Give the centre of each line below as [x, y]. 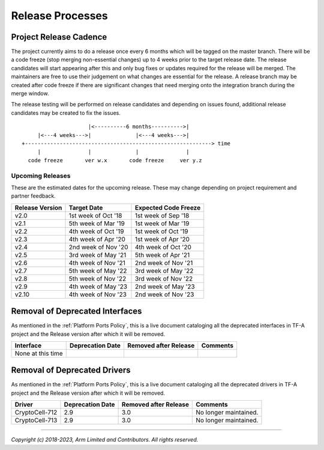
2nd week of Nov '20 [98, 247]
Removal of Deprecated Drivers [71, 370]
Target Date [86, 207]
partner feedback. [34, 196]
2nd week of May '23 [165, 287]
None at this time [39, 353]
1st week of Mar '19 [162, 223]
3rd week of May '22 [164, 270]
